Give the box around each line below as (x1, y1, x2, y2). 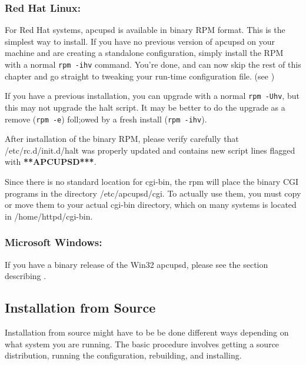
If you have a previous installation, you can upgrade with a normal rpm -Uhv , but (5, 89, 300, 102)
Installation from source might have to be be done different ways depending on (5, 326, 289, 338)
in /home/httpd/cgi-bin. (5, 210, 93, 222)
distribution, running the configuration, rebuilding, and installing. (5, 349, 242, 361)
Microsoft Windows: (5, 235, 102, 250)
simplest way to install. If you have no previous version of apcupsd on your (5, 35, 275, 47)
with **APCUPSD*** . (5, 155, 97, 168)
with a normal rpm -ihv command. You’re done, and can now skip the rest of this (5, 58, 301, 70)
